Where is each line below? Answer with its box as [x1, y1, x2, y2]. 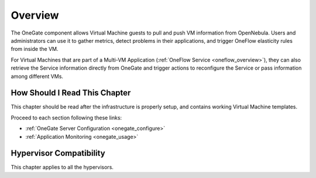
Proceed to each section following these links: [11, 114, 122, 121]
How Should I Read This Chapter [11, 88, 131, 98]
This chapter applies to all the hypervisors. [11, 164, 114, 171]
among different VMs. [11, 73, 64, 80]
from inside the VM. [11, 46, 59, 53]
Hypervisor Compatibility [11, 148, 105, 158]
